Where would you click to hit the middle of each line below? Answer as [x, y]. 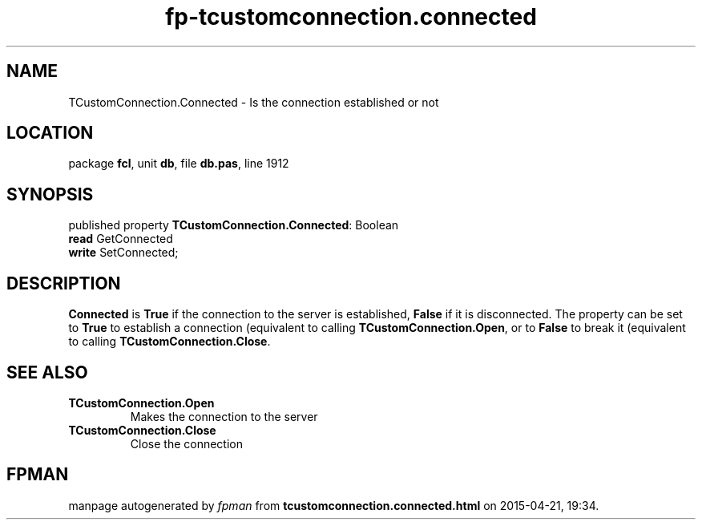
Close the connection [186, 443]
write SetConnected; [123, 253]
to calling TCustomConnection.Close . [169, 342]
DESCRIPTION [64, 283]
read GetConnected [121, 239]
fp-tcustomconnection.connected [351, 17]
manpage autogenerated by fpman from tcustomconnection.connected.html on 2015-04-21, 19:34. [334, 505]
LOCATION [50, 133]
